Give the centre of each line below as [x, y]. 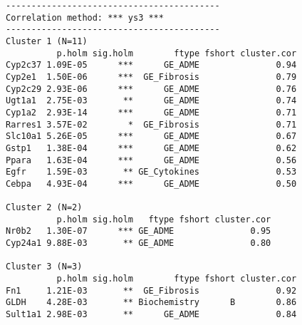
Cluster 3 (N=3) [44, 267]
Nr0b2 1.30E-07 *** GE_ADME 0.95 [139, 231]
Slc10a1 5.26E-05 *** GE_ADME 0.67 [151, 136]
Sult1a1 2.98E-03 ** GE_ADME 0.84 [151, 315]
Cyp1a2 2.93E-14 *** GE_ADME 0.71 [151, 112]
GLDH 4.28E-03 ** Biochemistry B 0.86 [151, 303]
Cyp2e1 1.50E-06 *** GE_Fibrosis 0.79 [151, 77]
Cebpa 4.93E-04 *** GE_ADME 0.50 [151, 184]
